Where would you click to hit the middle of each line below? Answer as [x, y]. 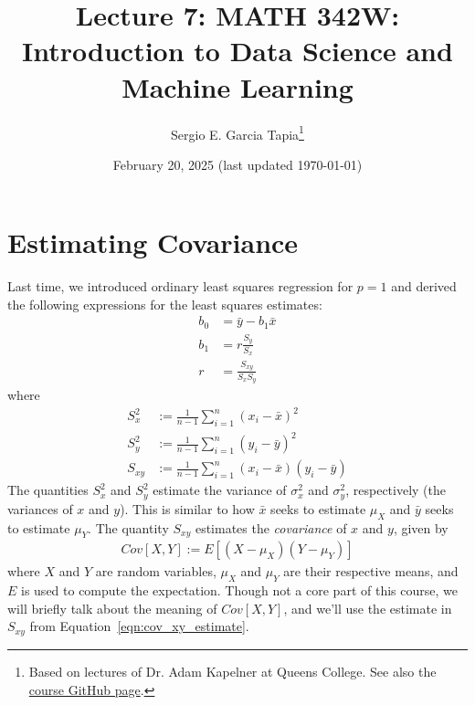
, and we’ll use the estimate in [368, 608]
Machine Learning [237, 86]
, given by [421, 527]
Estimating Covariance [153, 242]
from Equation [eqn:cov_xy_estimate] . [139, 626]
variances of [40, 508]
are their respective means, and [371, 571]
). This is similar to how [187, 508]
